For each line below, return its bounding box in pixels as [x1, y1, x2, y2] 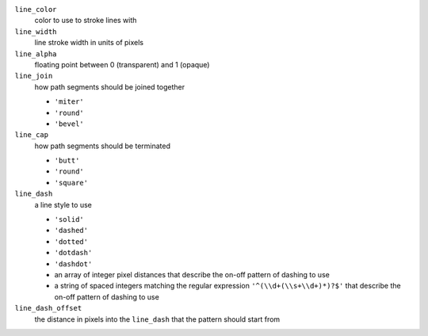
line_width [14, 27, 57, 36]
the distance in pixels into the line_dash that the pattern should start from [34, 314, 281, 324]
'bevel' [54, 119, 85, 128]
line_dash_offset [14, 304, 82, 313]
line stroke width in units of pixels [34, 38, 144, 48]
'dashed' [54, 226, 89, 235]
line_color [14, 5, 57, 13]
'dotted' [54, 237, 89, 246]
